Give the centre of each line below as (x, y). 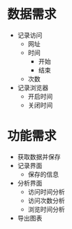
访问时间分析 (46, 192)
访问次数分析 (46, 200)
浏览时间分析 (46, 209)
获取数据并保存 (39, 157)
